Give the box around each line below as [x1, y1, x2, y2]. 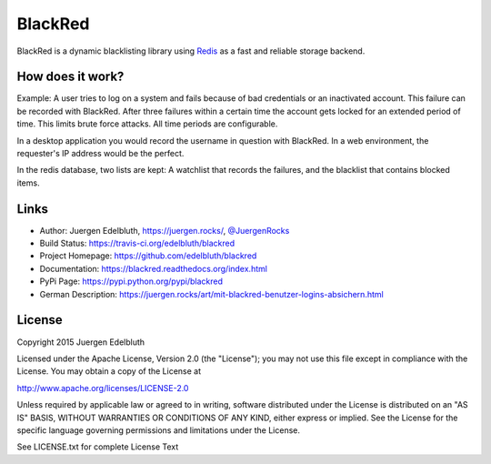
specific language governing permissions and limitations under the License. [16, 424, 300, 436]
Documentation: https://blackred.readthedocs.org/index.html [39, 263, 268, 274]
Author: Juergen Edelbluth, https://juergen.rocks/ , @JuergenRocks [39, 225, 290, 236]
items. [16, 177, 40, 188]
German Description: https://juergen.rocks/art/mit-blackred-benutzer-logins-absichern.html [39, 288, 384, 299]
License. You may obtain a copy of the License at [16, 366, 202, 377]
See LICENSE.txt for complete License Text [16, 441, 179, 452]
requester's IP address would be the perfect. [16, 148, 185, 159]
